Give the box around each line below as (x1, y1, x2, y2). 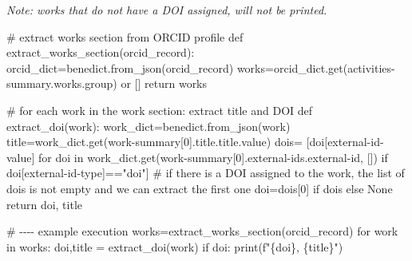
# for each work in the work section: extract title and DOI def (6, 101, 313, 118)
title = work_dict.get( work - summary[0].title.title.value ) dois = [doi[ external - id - (6, 133, 384, 150)
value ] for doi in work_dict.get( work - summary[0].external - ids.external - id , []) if (6, 148, 388, 165)
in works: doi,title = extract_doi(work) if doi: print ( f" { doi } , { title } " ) (6, 238, 343, 255)
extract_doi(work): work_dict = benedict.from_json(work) (6, 117, 291, 134)
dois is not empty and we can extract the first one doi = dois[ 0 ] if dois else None (6, 180, 393, 196)
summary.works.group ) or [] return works (6, 75, 208, 92)
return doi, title (6, 196, 83, 212)
